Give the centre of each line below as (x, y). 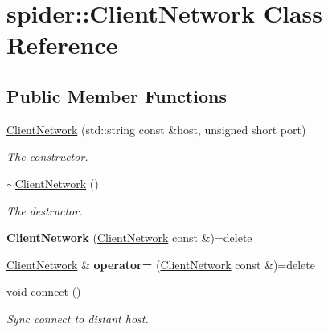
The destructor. (45, 210)
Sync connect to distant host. (78, 318)
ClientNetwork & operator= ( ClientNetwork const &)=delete (161, 264)
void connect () (44, 291)
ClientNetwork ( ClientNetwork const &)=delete (129, 238)
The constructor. (47, 156)
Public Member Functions (117, 95)
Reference (62, 45)
